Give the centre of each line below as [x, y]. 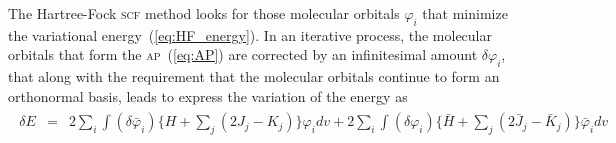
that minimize [465, 13]
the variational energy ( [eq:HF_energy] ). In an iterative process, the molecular [250, 34]
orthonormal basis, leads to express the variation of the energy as [208, 95]
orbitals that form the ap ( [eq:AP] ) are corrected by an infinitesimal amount [243, 54]
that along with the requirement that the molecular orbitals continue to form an [254, 76]
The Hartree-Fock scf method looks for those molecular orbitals [204, 13]
